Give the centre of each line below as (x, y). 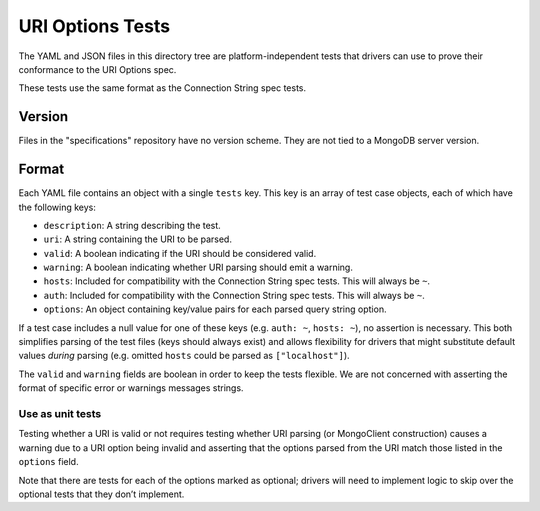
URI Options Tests (94, 26)
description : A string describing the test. (132, 225)
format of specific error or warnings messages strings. (131, 388)
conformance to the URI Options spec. (97, 69)
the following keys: (57, 207)
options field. (48, 462)
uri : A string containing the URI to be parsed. (137, 239)
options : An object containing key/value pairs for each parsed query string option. (215, 309)
